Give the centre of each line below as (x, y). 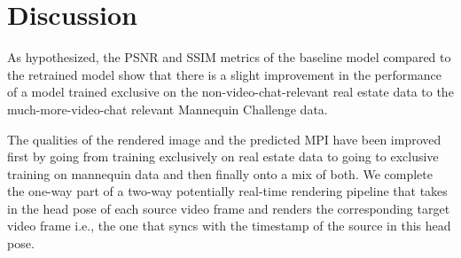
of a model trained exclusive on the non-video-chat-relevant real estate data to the (230, 92)
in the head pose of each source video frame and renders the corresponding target (229, 208)
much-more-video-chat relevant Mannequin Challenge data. (168, 109)
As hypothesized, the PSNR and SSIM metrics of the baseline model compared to (229, 57)
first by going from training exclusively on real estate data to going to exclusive (223, 156)
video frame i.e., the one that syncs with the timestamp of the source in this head (229, 226)
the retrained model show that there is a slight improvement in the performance (225, 74)
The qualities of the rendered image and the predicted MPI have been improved (224, 139)
